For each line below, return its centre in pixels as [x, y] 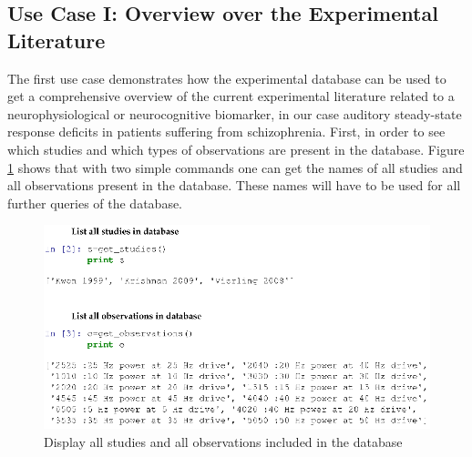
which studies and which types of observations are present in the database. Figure [236, 149]
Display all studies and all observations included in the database [223, 441]
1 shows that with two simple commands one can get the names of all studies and [235, 167]
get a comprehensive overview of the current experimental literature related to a [231, 96]
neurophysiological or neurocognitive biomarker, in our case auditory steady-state [235, 113]
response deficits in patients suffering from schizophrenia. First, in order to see [226, 132]
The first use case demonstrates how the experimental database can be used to [227, 78]
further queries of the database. [95, 203]
